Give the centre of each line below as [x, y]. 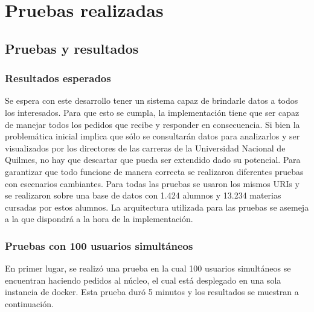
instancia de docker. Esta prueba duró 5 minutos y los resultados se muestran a [152, 292]
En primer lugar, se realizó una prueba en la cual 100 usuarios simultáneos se [148, 268]
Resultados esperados [58, 78]
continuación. [29, 303]
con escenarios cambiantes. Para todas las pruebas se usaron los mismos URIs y [152, 183]
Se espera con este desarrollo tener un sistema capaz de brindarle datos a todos [152, 100]
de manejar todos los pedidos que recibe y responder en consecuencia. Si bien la [152, 124]
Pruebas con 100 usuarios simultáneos [99, 245]
